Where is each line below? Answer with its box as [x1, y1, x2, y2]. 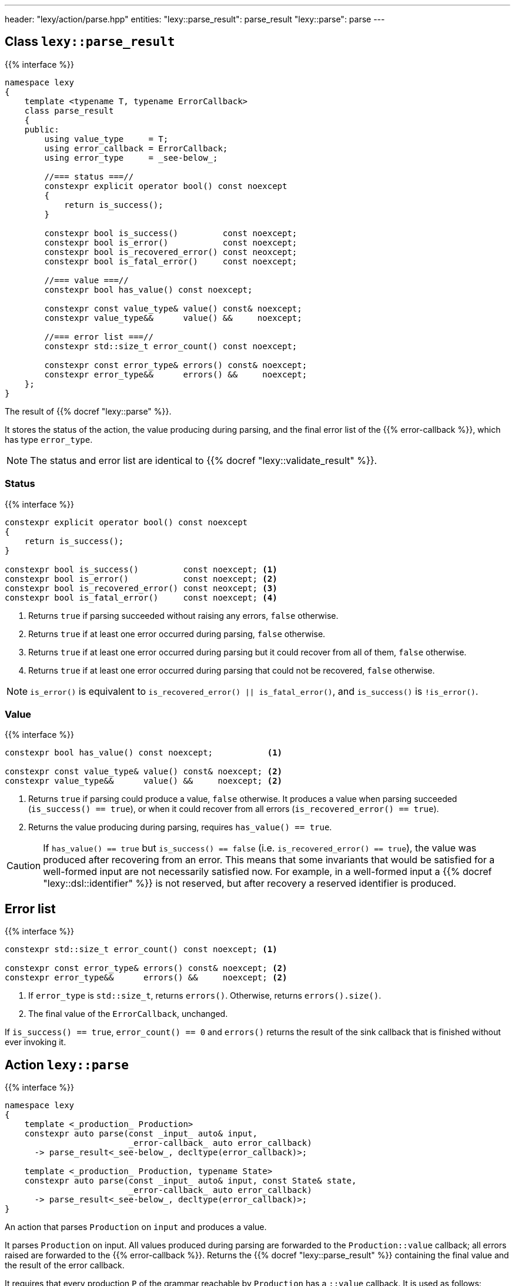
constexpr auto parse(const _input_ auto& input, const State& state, [24, 1176, 357, 1186]
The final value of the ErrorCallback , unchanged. [28, 1009, 228, 1019]
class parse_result [24, 105, 114, 115]
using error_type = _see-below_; [44, 153, 218, 163]
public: [24, 124, 59, 134]
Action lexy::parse [5, 1057, 129, 1072]
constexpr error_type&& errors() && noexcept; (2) [5, 973, 287, 983]
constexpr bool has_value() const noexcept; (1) [5, 748, 283, 758]
